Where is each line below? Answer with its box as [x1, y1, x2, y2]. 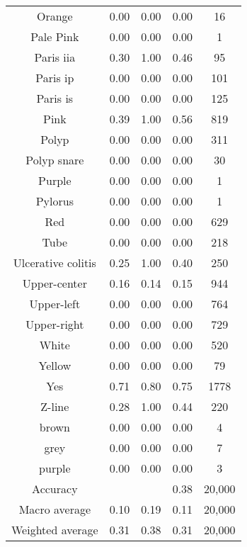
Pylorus [35, 193, 74, 209]
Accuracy [32, 480, 78, 497]
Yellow [38, 357, 71, 373]
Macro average [18, 501, 91, 517]
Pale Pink [30, 28, 79, 45]
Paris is [36, 90, 74, 106]
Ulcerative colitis [13, 254, 96, 271]
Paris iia [34, 49, 76, 65]
